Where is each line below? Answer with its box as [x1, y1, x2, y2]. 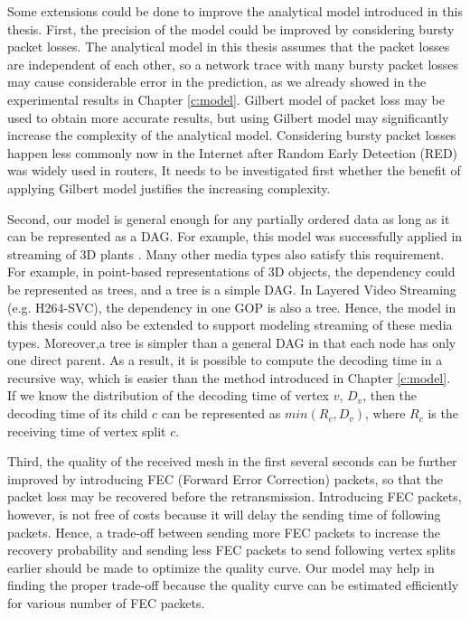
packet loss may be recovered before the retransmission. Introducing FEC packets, [7, 487, 462, 506]
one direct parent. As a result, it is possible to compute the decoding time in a [7, 351, 443, 370]
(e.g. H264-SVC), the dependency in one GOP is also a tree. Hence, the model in [7, 297, 456, 316]
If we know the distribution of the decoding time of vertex [7, 386, 329, 405]
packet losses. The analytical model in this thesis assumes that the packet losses [7, 37, 450, 56]
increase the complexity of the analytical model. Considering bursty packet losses [7, 126, 456, 145]
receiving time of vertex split [7, 421, 166, 440]
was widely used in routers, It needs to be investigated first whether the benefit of [7, 161, 461, 180]
